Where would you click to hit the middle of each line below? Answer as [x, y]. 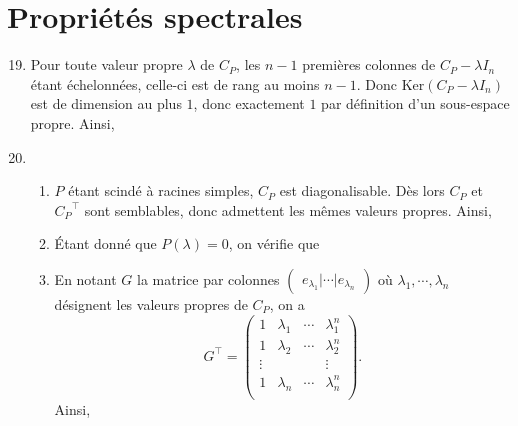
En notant [85, 278]
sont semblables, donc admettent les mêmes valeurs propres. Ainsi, [288, 209]
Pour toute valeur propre [106, 64]
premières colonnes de [369, 64]
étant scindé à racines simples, [161, 190]
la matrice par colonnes [208, 278]
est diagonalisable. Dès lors [362, 190]
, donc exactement [249, 103]
